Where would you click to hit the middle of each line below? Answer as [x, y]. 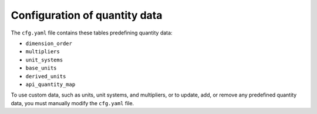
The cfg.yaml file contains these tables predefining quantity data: [92, 33]
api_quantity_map [50, 84]
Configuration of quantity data [87, 15]
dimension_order [49, 43]
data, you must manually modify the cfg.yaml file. [72, 103]
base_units [41, 68]
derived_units [46, 76]
